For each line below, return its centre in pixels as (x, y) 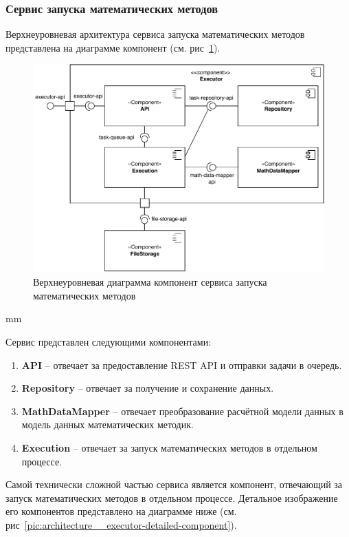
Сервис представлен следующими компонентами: (109, 342)
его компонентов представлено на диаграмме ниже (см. (121, 511)
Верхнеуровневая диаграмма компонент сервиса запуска (150, 282)
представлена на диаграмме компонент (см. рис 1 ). (113, 47)
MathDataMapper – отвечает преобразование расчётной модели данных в (182, 411)
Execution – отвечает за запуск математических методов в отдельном (169, 448)
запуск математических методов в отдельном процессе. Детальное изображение (172, 497)
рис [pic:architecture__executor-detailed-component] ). (121, 525)
